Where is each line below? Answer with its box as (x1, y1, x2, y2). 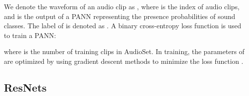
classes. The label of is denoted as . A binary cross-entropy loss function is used (4, 20, 242, 31)
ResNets (4, 79, 47, 95)
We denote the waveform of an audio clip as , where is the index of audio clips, (4, 1, 240, 11)
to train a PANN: (4, 30, 56, 40)
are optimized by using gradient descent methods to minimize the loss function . (4, 56, 244, 66)
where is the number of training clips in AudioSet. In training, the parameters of (4, 46, 245, 57)
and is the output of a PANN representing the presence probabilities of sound (4, 11, 235, 21)
